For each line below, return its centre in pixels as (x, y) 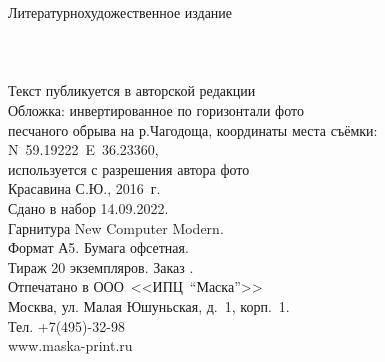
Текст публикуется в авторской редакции (132, 90)
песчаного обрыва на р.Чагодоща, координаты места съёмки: (193, 129)
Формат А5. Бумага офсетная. (98, 247)
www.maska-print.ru (70, 345)
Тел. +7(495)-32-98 (66, 325)
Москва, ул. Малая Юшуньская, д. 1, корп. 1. (149, 305)
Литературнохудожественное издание (120, 12)
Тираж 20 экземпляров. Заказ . (101, 266)
